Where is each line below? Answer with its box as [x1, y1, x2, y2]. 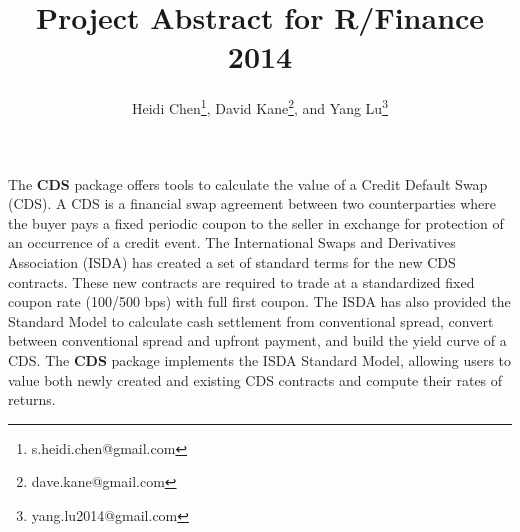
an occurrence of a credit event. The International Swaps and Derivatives [8, 232, 456, 253]
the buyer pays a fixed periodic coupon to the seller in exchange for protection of [8, 212, 504, 233]
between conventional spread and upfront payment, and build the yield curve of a [8, 330, 507, 351]
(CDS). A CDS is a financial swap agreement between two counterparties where [8, 193, 496, 214]
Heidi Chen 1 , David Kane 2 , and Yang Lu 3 [132, 95, 388, 118]
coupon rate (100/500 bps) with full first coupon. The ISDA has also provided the [8, 291, 511, 312]
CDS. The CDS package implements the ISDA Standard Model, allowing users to [8, 349, 512, 370]
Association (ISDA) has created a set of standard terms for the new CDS [8, 251, 456, 272]
